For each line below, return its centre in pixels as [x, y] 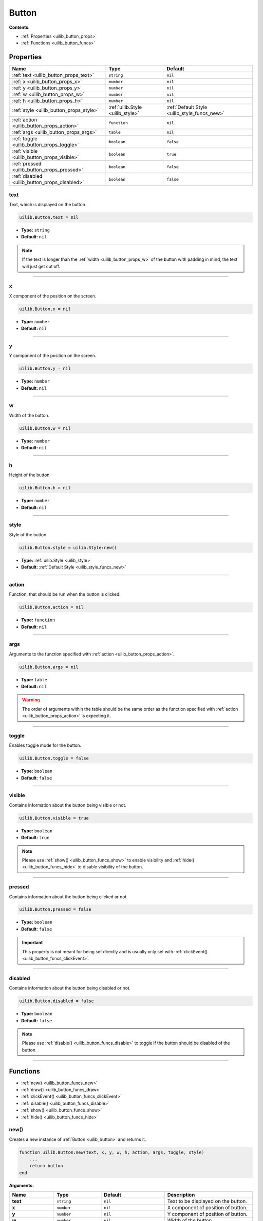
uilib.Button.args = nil [49, 667]
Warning [31, 700]
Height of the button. [30, 475]
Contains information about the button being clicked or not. [68, 897]
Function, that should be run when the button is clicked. [65, 594]
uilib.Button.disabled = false [57, 1001]
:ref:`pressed [27, 164]
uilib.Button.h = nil [45, 488]
